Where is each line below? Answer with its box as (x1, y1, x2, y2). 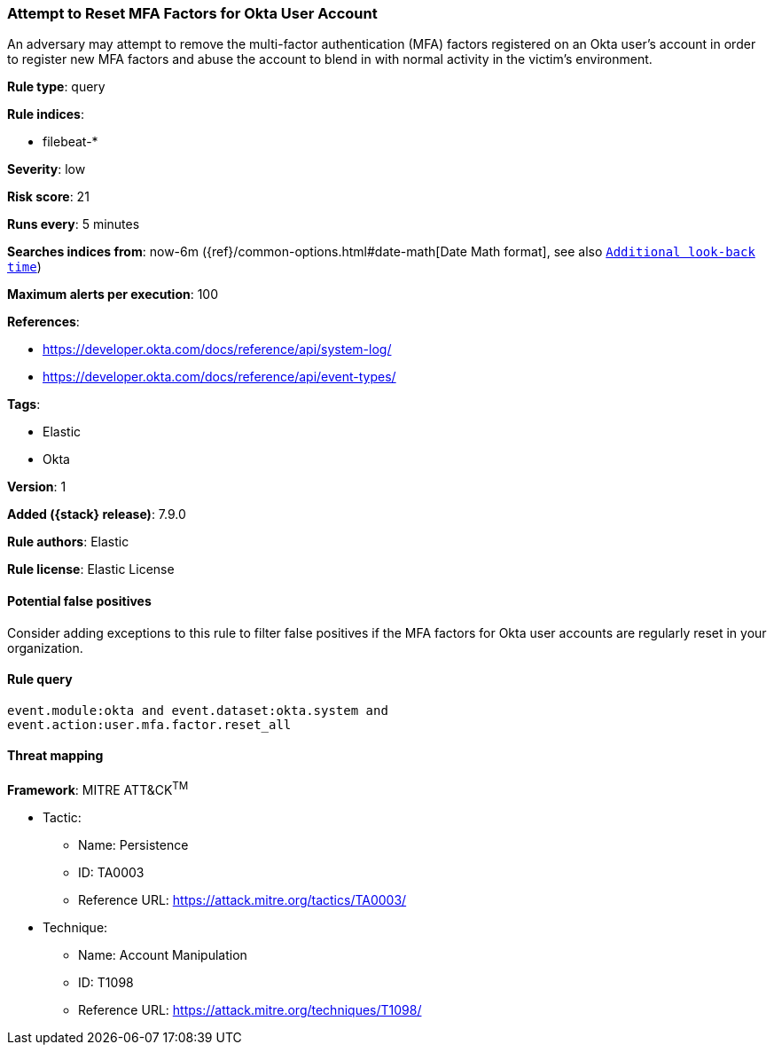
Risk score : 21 (7, 189, 90, 205)
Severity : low (7, 161, 86, 177)
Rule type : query (7, 79, 106, 95)
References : (7, 314, 80, 330)
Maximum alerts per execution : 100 (7, 287, 219, 302)
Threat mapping (7, 748, 104, 764)
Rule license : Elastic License (7, 561, 175, 577)
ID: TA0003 (78, 864, 145, 880)
